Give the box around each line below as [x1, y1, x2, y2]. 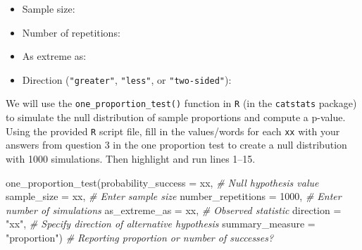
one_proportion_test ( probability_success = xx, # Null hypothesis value [6, 175, 319, 189]
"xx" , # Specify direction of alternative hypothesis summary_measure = [6, 216, 316, 231]
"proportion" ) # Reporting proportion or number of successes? [6, 230, 274, 244]
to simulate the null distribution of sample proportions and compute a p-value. [6, 110, 346, 125]
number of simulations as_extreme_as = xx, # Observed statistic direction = [6, 202, 342, 217]
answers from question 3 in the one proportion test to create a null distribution [6, 137, 347, 152]
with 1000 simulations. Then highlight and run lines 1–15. [6, 151, 256, 165]
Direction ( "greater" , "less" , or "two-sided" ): [22, 72, 232, 87]
